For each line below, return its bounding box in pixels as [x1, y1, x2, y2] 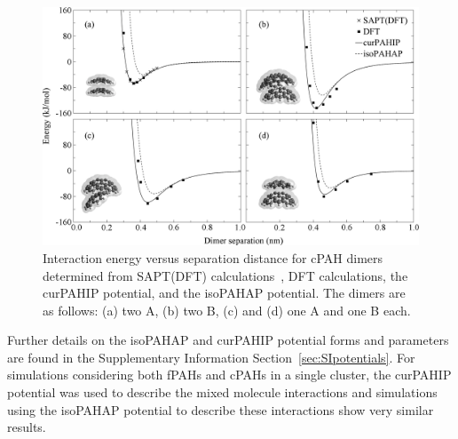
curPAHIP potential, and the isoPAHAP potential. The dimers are [43, 283, 406, 302]
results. [7, 418, 46, 436]
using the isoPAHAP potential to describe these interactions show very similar [7, 400, 434, 419]
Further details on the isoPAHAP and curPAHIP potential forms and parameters [7, 331, 449, 349]
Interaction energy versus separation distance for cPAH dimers [43, 248, 383, 267]
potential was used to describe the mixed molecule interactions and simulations [7, 383, 438, 402]
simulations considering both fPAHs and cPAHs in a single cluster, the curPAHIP [7, 365, 452, 384]
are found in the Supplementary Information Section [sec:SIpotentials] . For [7, 347, 415, 366]
